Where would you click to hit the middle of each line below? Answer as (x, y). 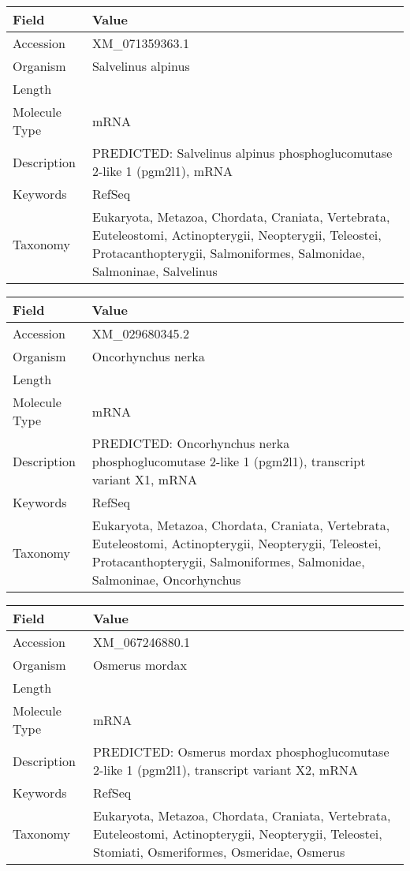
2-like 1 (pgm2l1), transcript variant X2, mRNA (225, 770)
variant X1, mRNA (144, 479)
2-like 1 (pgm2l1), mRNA (162, 171)
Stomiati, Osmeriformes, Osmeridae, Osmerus (219, 852)
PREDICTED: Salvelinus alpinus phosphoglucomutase (242, 153)
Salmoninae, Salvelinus (155, 271)
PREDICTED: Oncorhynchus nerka (191, 443)
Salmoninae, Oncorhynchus (166, 579)
